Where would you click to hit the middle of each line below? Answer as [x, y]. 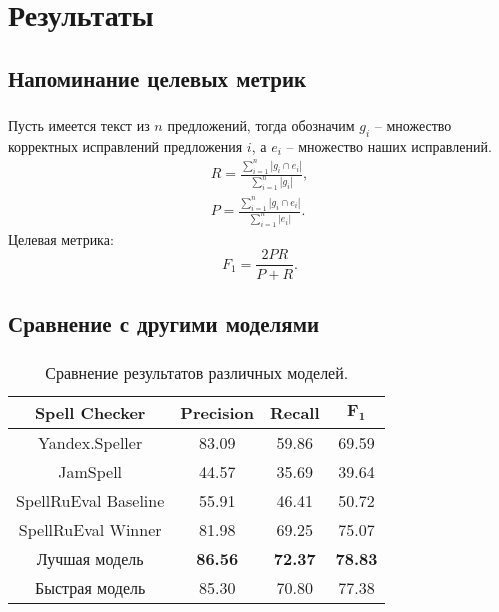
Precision [217, 413]
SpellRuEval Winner [90, 530]
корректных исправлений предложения [125, 145]
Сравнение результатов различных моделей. [197, 373]
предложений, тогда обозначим [261, 125]
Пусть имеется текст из [79, 125]
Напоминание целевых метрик [157, 77]
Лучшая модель [90, 559]
